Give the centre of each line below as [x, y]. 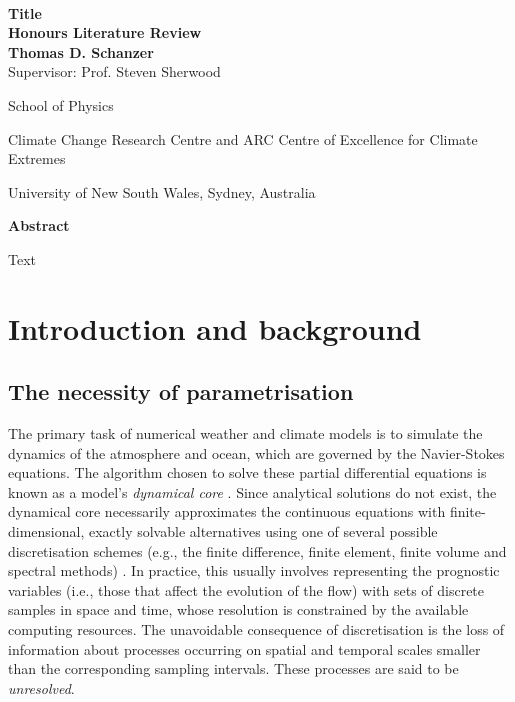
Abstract [39, 225]
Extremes [37, 158]
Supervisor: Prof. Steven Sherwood [114, 71]
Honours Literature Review [105, 32]
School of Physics [61, 104]
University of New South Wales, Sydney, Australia [162, 191]
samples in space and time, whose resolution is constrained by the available [238, 609]
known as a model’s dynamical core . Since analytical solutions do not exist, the [252, 491]
